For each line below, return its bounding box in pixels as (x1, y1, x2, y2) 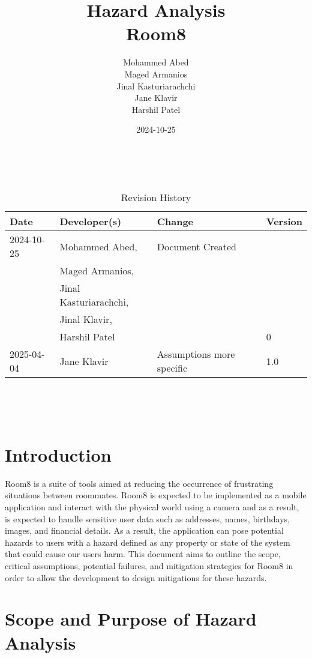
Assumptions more (157, 347, 235, 361)
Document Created (157, 239, 236, 253)
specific (157, 361, 188, 375)
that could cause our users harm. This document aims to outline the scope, (5, 548, 281, 560)
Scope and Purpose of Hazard (5, 606, 257, 631)
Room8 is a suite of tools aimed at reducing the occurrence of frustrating (5, 477, 274, 489)
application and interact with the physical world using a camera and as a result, (5, 500, 299, 513)
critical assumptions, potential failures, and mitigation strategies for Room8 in (5, 559, 293, 572)
